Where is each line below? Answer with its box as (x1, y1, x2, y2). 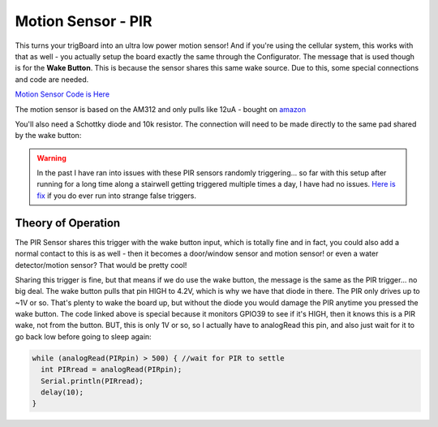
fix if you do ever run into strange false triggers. (36, 191, 196, 201)
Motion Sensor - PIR (15, 12, 152, 30)
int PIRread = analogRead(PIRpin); (41, 365, 182, 374)
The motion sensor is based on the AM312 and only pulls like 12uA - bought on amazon (15, 104, 307, 114)
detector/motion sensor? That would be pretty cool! (15, 260, 187, 270)
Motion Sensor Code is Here (15, 89, 109, 99)
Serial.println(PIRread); (41, 376, 144, 386)
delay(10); (41, 388, 84, 397)
